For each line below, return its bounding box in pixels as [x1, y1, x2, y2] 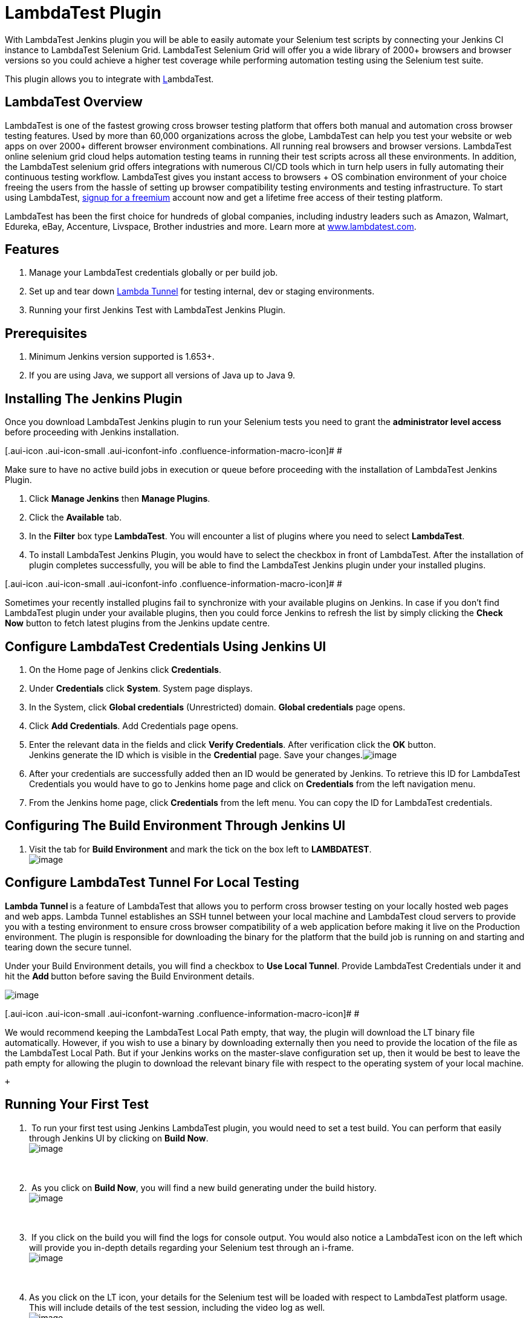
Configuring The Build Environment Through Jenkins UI [5, 818, 346, 834]
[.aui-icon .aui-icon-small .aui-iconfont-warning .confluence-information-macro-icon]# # [5, 1008, 360, 1019]
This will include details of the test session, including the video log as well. [29, 1302, 325, 1313]
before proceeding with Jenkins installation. [5, 427, 179, 438]
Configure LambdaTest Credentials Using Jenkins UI [5, 638, 326, 654]
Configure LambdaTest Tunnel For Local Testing [5, 875, 299, 891]
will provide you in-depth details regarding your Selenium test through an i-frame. [29, 1242, 354, 1253]
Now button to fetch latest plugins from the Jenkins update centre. [5, 618, 270, 629]
